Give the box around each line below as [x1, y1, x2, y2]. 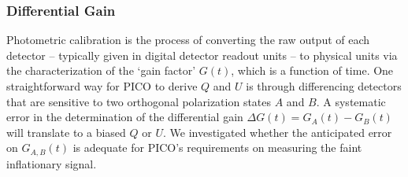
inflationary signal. [6, 155, 97, 171]
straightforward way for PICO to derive [6, 78, 198, 94]
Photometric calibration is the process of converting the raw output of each [6, 31, 370, 48]
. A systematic [316, 93, 386, 109]
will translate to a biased [6, 124, 126, 140]
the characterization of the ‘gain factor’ [6, 62, 196, 79]
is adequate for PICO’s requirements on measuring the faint [72, 139, 362, 156]
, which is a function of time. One [231, 62, 394, 79]
